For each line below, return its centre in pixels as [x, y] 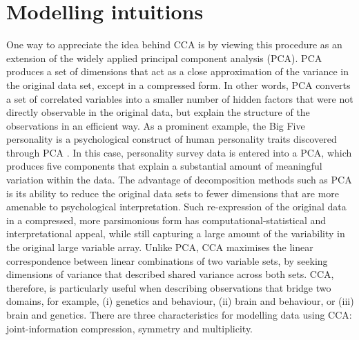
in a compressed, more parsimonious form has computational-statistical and [166, 220]
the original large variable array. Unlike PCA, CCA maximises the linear [160, 247]
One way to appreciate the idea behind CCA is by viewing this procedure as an [174, 44]
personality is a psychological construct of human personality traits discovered [172, 139]
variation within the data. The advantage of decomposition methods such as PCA [179, 180]
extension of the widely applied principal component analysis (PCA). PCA [164, 58]
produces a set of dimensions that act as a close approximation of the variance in [177, 71]
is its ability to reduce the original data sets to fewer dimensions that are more [173, 193]
